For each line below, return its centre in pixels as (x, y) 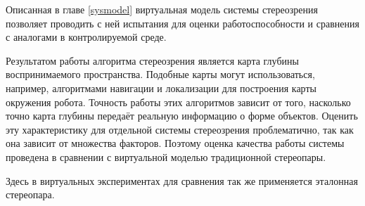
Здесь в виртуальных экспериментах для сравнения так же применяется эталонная (182, 180)
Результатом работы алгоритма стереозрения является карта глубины (152, 60)
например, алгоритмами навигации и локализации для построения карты (161, 88)
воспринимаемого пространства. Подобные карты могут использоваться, (160, 74)
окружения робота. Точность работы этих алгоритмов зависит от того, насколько (178, 102)
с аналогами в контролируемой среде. (86, 37)
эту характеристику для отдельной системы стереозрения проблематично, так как (180, 129)
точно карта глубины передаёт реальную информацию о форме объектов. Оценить (182, 116)
